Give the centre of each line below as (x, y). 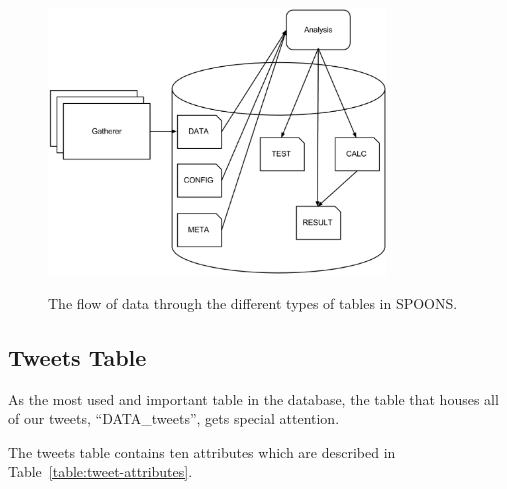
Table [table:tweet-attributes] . (100, 471)
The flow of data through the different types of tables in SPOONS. (253, 302)
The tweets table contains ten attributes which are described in (202, 451)
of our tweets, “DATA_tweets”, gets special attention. (174, 418)
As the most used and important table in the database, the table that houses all (253, 398)
